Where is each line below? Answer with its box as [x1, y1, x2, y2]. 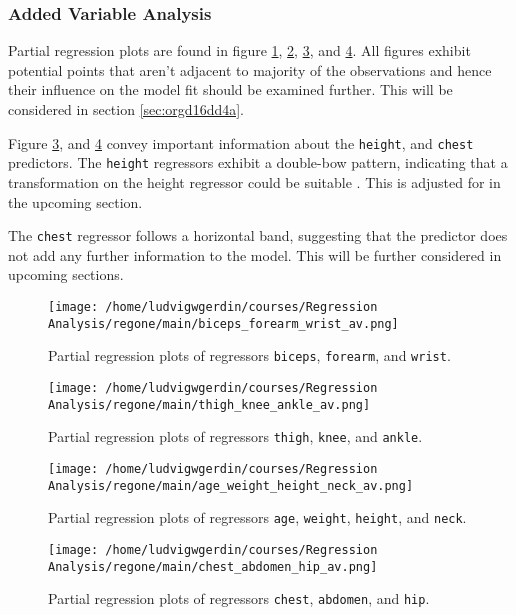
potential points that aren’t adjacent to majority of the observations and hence [8, 59, 492, 80]
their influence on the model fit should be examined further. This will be [8, 79, 453, 100]
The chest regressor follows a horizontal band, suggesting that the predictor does [8, 225, 508, 246]
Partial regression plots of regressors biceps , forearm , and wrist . [48, 345, 451, 366]
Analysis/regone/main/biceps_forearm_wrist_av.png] [48, 316, 399, 331]
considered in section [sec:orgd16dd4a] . [8, 99, 245, 119]
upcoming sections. [8, 264, 124, 285]
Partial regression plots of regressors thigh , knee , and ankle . [48, 426, 423, 447]
